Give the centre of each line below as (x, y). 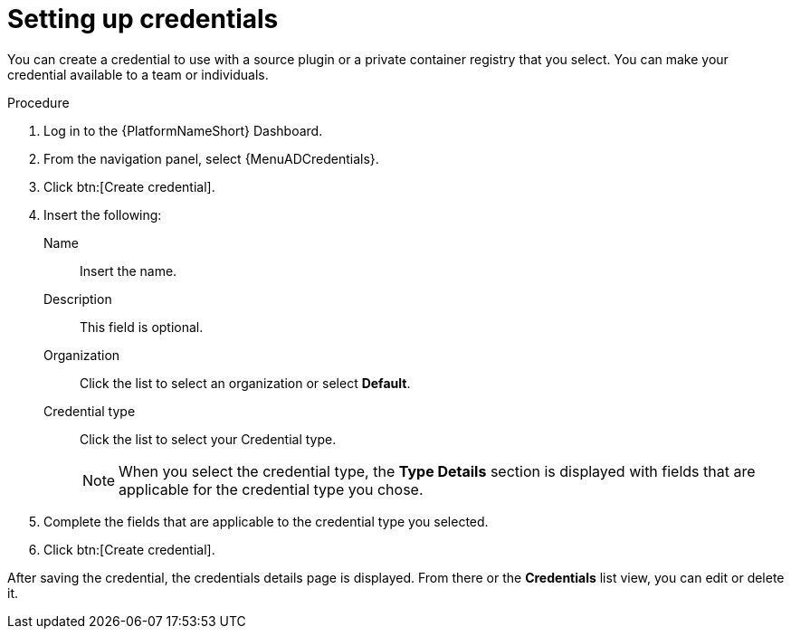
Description (78, 299)
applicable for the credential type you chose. (271, 489)
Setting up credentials (143, 19)
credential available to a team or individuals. (138, 74)
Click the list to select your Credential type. (208, 439)
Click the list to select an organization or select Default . (245, 383)
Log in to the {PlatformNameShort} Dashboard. (183, 130)
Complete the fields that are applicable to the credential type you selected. (266, 521)
